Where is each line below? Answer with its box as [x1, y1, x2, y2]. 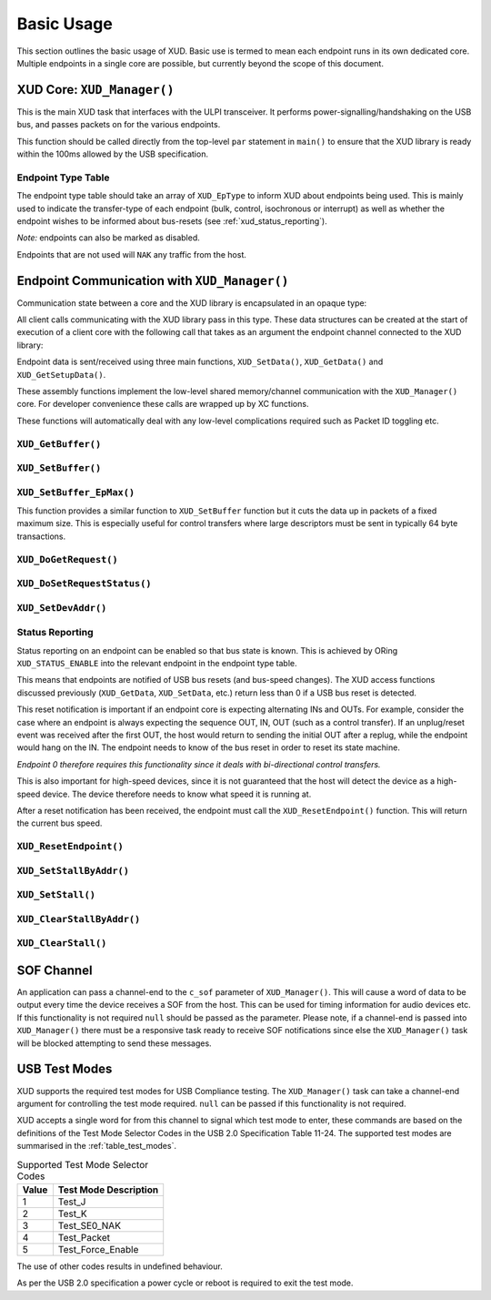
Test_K [57, 1207, 87, 1220]
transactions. [16, 531, 66, 542]
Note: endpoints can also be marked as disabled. [16, 232, 200, 243]
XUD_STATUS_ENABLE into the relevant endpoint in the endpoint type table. [16, 658, 297, 669]
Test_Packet [57, 1231, 111, 1244]
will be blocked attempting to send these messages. [16, 1038, 213, 1049]
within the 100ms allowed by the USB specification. [16, 148, 209, 159]
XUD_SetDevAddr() [16, 602, 107, 614]
